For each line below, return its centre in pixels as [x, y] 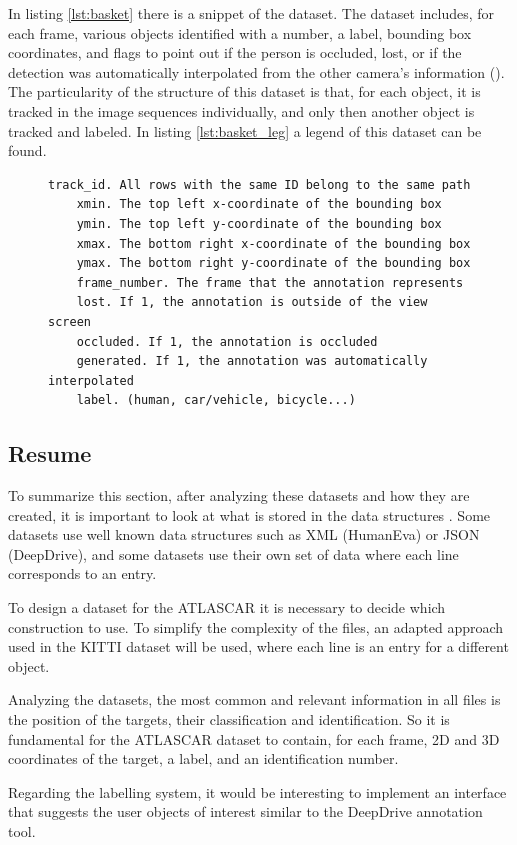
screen [69, 321]
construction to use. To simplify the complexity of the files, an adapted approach [256, 626]
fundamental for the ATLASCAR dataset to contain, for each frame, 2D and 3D [254, 738]
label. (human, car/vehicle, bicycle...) [216, 400]
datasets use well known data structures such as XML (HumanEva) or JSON [244, 534]
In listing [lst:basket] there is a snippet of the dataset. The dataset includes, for [251, 13]
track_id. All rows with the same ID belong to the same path [259, 184]
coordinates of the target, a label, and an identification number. [203, 758]
